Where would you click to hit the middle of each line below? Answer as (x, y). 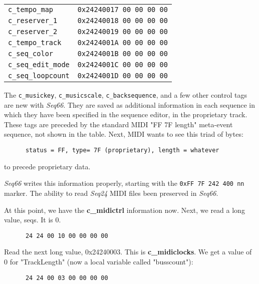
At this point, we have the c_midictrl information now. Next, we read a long (124, 210)
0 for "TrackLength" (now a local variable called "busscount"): (99, 261)
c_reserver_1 (33, 21)
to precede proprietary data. (47, 166)
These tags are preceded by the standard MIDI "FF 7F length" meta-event (118, 124)
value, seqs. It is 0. (33, 220)
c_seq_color (31, 54)
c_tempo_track (35, 43)
